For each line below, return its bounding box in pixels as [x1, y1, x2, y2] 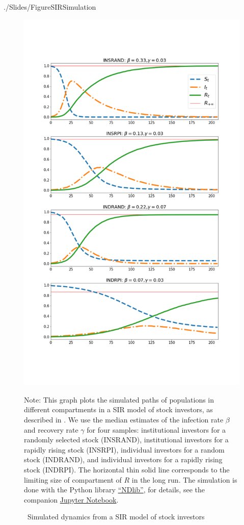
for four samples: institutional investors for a [87, 424, 226, 435]
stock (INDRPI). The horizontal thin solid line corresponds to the [24, 464, 230, 474]
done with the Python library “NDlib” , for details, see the [24, 484, 205, 495]
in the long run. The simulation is [131, 474, 237, 485]
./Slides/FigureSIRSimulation [4, 2, 96, 12]
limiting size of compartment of [24, 474, 122, 485]
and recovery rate [24, 424, 78, 435]
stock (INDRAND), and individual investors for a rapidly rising [24, 454, 223, 465]
